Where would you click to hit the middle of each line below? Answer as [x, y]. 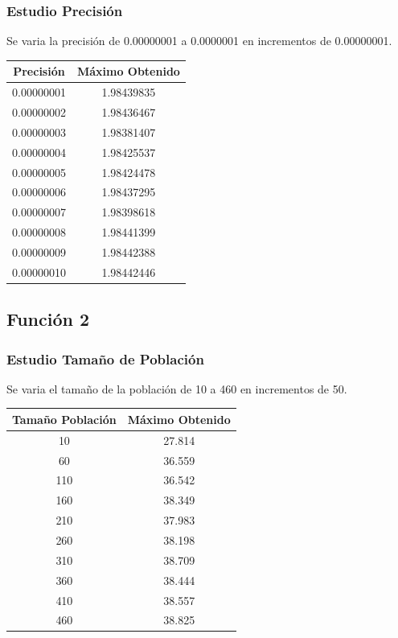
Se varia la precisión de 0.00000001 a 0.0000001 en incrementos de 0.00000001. [199, 41]
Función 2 [48, 319]
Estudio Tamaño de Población [105, 358]
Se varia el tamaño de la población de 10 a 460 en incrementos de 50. [177, 388]
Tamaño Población [64, 419]
